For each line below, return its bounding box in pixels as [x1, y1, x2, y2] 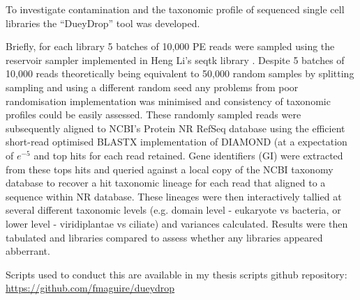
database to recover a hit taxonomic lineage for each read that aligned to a [6, 175, 326, 190]
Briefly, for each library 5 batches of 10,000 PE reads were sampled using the [6, 39, 335, 54]
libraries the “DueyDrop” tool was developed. [6, 15, 200, 30]
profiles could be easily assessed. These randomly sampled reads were [6, 107, 301, 122]
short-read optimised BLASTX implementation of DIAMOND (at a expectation [6, 134, 347, 149]
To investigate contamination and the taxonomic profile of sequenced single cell [6, 2, 345, 16]
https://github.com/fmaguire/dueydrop [6, 281, 175, 295]
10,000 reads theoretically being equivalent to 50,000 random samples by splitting [6, 66, 354, 81]
